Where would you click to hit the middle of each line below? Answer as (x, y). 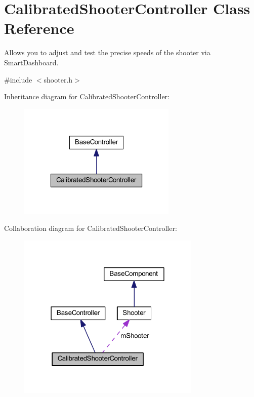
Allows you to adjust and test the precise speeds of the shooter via (107, 52)
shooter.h (58, 79)
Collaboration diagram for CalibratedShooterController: (91, 228)
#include (18, 79)
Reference (39, 28)
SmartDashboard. (31, 62)
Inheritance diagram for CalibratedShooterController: (87, 96)
